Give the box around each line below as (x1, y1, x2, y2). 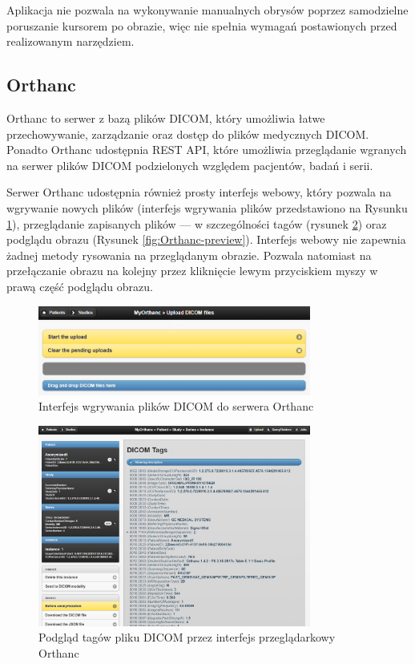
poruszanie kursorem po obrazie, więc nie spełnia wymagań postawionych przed (6, 17, 397, 34)
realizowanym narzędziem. (6, 33, 135, 50)
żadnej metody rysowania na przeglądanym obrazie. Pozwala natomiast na (6, 246, 372, 263)
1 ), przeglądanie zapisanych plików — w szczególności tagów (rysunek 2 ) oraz (6, 215, 387, 232)
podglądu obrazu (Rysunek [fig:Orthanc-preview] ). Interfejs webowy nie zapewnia (6, 231, 406, 248)
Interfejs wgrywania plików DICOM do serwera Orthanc (38, 398, 314, 415)
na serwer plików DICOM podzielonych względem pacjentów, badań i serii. (6, 156, 373, 173)
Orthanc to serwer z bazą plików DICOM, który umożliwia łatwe (6, 109, 325, 126)
